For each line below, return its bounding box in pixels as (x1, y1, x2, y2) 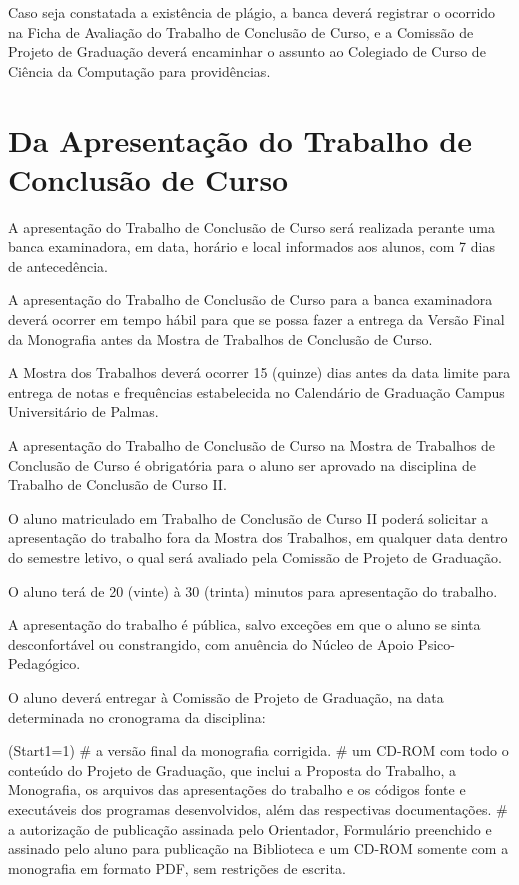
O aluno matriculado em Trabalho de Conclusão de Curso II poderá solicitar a (8, 507, 489, 528)
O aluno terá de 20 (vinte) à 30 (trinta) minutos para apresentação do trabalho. (8, 580, 498, 601)
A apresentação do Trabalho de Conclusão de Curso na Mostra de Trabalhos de (8, 435, 496, 456)
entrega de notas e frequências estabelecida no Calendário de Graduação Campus (8, 381, 505, 402)
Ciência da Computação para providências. (8, 60, 271, 81)
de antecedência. (8, 255, 108, 276)
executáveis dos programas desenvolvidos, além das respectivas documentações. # (8, 798, 508, 819)
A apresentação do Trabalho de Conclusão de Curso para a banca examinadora (8, 289, 493, 310)
